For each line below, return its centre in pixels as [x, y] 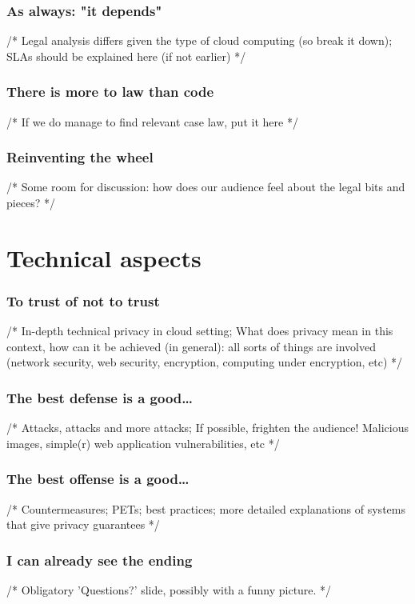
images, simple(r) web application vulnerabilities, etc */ [143, 443]
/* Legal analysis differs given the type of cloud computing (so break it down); [200, 40]
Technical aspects [104, 257]
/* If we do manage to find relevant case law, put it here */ [152, 121]
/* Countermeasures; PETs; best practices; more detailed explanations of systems [206, 508]
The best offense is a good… [98, 479]
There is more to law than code [110, 92]
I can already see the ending [100, 560]
